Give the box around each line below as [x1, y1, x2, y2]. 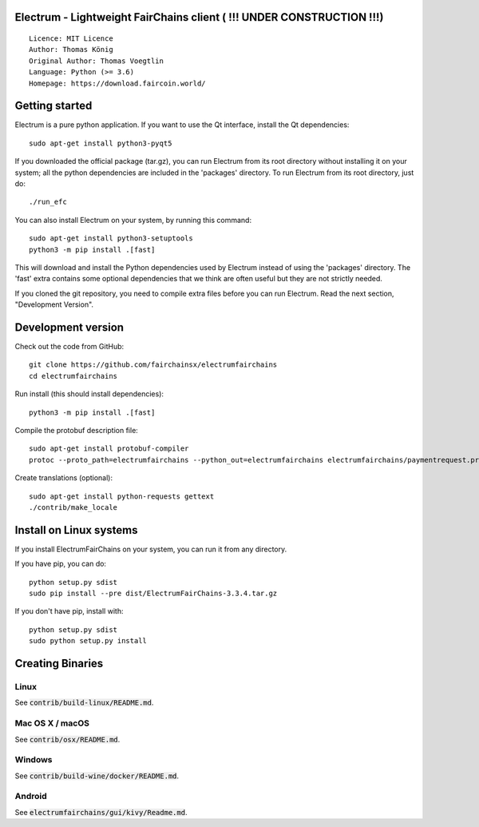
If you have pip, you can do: [14, 559, 107, 569]
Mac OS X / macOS [14, 718, 89, 729]
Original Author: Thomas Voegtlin [29, 56, 164, 66]
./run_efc [29, 197, 67, 207]
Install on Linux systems [14, 523, 138, 537]
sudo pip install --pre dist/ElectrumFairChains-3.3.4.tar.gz [29, 589, 278, 598]
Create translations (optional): [14, 473, 113, 483]
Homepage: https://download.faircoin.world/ [29, 78, 207, 88]
